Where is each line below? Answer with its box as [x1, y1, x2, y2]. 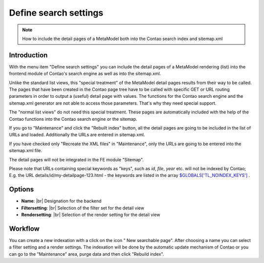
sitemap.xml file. [9, 148, 43, 153]
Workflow [9, 224, 40, 233]
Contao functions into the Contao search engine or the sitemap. [9, 116, 137, 122]
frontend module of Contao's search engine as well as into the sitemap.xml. [9, 71, 161, 77]
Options [9, 185, 34, 194]
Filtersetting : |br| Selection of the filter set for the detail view [21, 205, 144, 211]
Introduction [9, 51, 48, 59]
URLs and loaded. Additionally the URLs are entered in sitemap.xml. [9, 132, 145, 138]
